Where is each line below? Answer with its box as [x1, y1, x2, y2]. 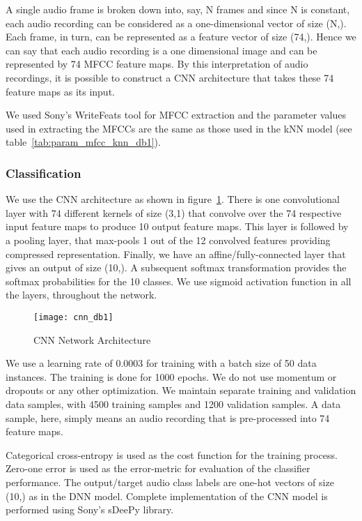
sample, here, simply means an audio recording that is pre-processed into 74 [6, 410, 330, 425]
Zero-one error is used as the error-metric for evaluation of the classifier [6, 461, 310, 476]
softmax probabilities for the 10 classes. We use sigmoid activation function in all [6, 273, 352, 288]
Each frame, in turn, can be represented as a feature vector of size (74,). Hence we [6, 29, 356, 44]
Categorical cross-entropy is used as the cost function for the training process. [6, 447, 338, 462]
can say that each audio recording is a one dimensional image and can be [6, 43, 317, 57]
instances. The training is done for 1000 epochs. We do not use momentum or [6, 369, 337, 384]
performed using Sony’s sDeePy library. [6, 502, 174, 517]
